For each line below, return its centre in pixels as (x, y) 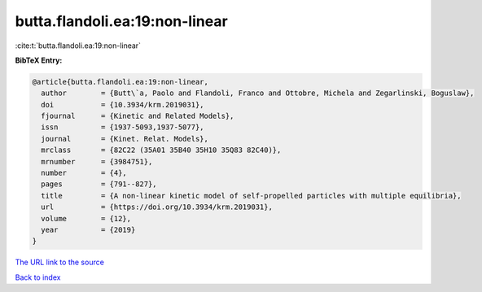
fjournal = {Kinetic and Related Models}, (138, 116)
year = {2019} (88, 230)
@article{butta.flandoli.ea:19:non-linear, (120, 82)
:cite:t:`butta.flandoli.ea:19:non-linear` (78, 46)
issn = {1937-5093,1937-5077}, (123, 127)
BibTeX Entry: (39, 60)
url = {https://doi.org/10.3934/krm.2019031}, (157, 207)
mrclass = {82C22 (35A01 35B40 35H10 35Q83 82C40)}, (161, 150)
